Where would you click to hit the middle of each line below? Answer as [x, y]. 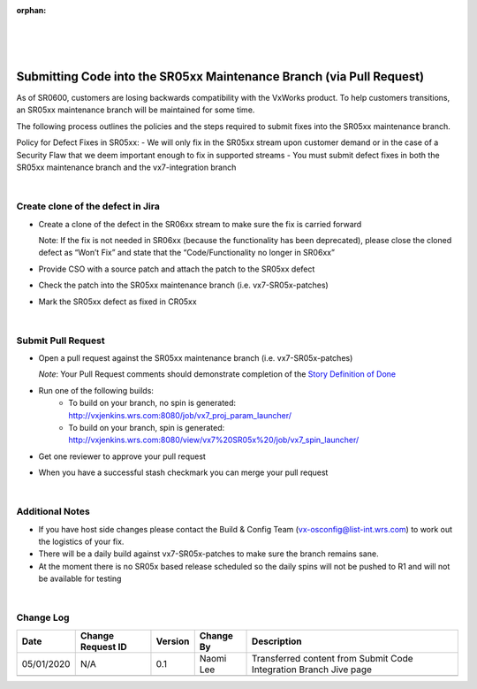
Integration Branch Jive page [312, 670]
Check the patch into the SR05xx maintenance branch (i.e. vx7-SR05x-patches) [183, 285]
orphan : [31, 10]
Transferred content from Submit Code [333, 658]
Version [173, 641]
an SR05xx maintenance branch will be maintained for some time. [136, 110]
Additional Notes [53, 511]
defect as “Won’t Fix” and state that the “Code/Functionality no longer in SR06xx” [187, 253]
